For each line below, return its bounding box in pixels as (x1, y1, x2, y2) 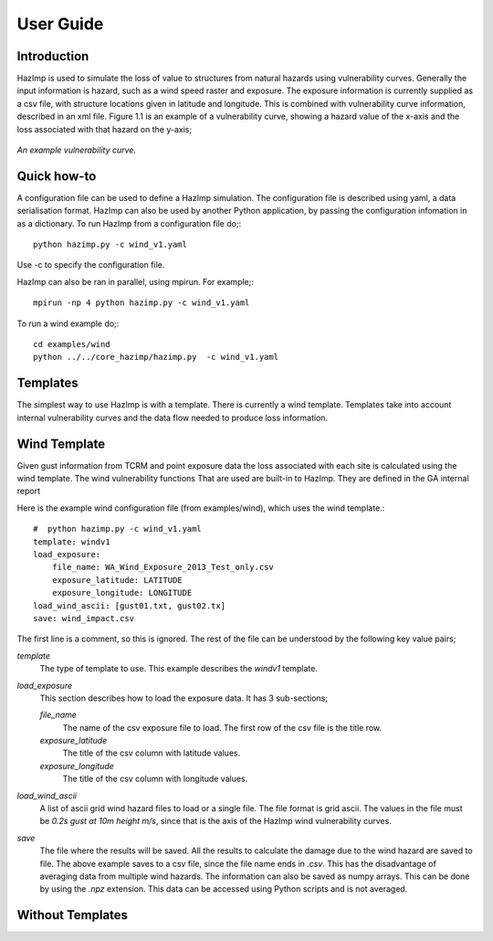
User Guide (16, 14, 104, 34)
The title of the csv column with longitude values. (62, 773, 248, 785)
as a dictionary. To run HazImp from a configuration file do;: (16, 217, 242, 228)
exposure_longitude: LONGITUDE (51, 587, 193, 598)
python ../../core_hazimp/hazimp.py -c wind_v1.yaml (33, 352, 278, 363)
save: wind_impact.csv (33, 613, 135, 623)
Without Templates (16, 907, 128, 923)
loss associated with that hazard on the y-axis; (16, 123, 192, 134)
